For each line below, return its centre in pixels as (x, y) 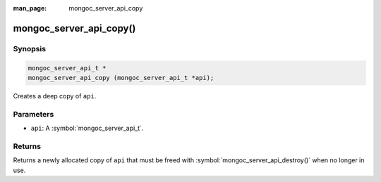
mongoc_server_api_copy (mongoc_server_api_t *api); (121, 78)
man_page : (30, 8)
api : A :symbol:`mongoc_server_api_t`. (87, 128)
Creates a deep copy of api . (55, 96)
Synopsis (29, 48)
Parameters (34, 114)
